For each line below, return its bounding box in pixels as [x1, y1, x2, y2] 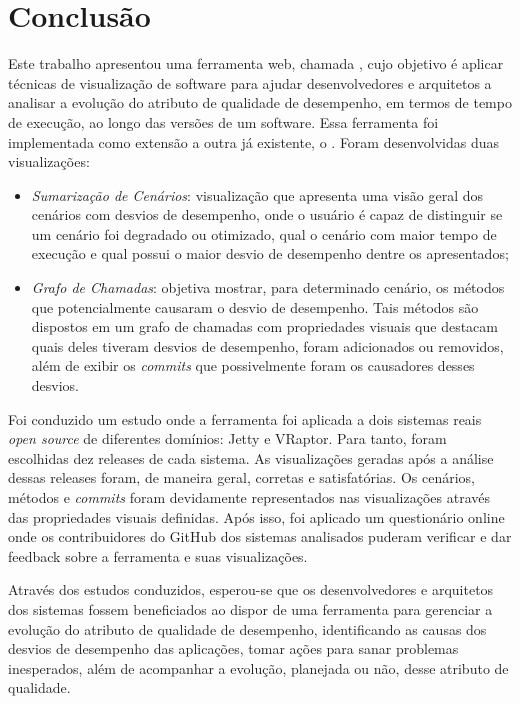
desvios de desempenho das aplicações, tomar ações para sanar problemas [8, 638, 459, 659]
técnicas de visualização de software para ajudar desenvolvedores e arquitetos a [8, 72, 492, 93]
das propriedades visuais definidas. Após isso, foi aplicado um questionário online [8, 506, 505, 527]
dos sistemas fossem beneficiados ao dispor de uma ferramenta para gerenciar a [8, 598, 493, 619]
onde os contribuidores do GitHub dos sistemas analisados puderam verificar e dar [8, 526, 512, 547]
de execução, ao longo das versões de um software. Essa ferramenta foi [8, 111, 439, 132]
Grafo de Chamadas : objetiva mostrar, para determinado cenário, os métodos [31, 277, 505, 298]
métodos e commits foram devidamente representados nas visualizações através [8, 487, 490, 507]
